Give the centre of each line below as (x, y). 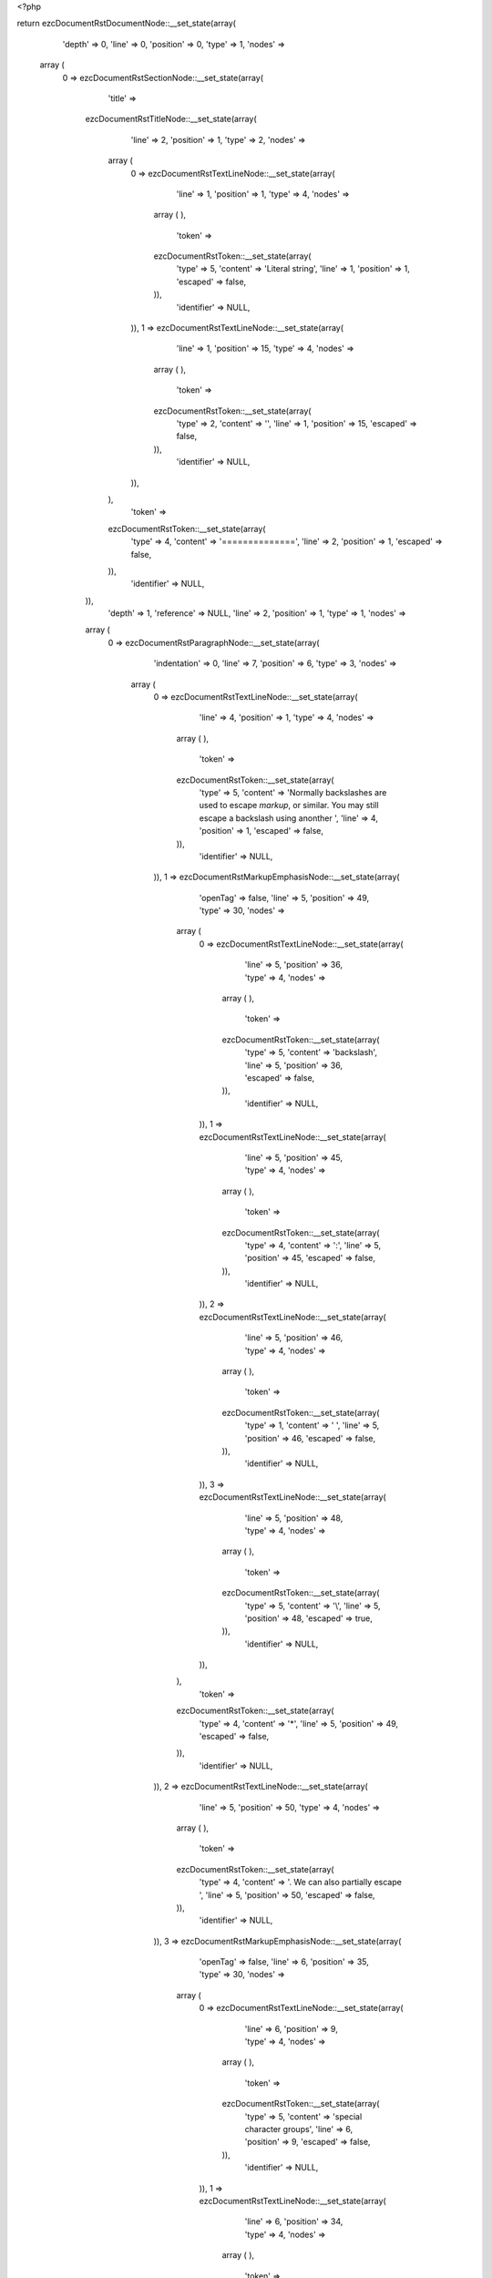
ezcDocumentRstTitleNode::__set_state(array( (171, 119)
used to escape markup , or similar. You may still (289, 806)
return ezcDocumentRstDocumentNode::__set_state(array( (127, 24)
